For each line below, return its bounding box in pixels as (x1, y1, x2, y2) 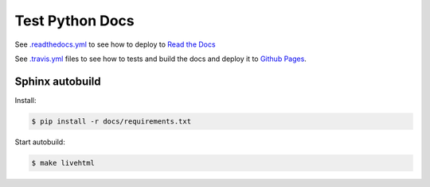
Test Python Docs (14, 12, 135, 29)
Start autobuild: (14, 137, 65, 147)
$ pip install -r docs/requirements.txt (31, 116, 191, 126)
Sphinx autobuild (14, 74, 101, 88)
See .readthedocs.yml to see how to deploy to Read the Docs (14, 40, 216, 49)
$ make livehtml (31, 158, 96, 167)
